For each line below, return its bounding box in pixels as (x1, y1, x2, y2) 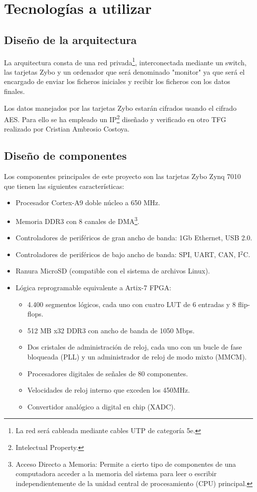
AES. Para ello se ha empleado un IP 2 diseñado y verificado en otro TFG (4, 113, 226, 124)
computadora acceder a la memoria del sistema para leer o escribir (15, 468, 217, 479)
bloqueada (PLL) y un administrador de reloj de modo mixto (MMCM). (27, 352, 247, 362)
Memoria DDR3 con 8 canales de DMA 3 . (15, 215, 139, 226)
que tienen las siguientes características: (4, 180, 125, 191)
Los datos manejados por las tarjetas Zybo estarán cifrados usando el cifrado (4, 102, 237, 113)
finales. (4, 86, 25, 96)
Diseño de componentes (4, 148, 127, 163)
